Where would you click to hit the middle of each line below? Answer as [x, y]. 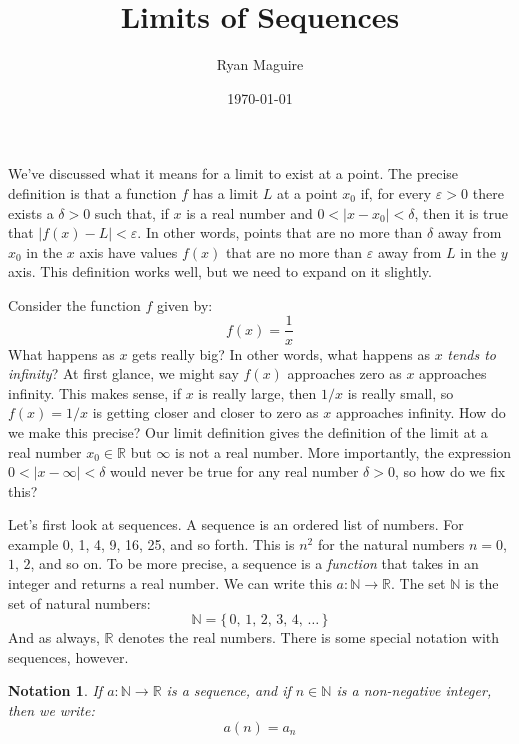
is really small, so [400, 392]
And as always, [54, 637]
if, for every [396, 192]
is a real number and [249, 212]
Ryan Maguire [260, 64]
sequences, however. [68, 656]
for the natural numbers [391, 543]
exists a [31, 212]
